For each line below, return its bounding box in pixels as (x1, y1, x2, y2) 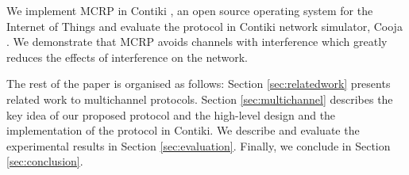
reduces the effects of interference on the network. (6, 48, 248, 65)
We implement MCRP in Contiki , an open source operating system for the (6, 2, 373, 18)
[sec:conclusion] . (6, 153, 83, 169)
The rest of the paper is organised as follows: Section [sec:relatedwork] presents (6, 75, 391, 92)
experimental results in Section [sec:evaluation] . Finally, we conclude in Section (6, 137, 391, 154)
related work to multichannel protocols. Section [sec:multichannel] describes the (6, 90, 393, 107)
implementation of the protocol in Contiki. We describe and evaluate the (6, 122, 360, 139)
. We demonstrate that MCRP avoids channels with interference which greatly (6, 33, 388, 50)
